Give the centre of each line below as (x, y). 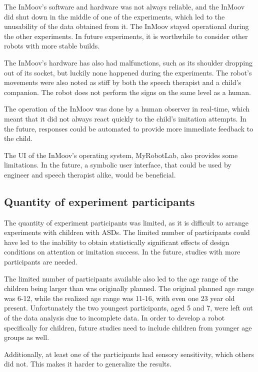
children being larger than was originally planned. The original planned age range (129, 288)
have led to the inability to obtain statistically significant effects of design (117, 242)
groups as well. (27, 337)
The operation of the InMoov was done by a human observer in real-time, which (127, 109)
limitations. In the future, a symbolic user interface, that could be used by (118, 165)
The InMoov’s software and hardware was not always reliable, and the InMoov (124, 6)
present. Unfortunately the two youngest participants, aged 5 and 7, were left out (128, 308)
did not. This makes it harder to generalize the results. (88, 364)
